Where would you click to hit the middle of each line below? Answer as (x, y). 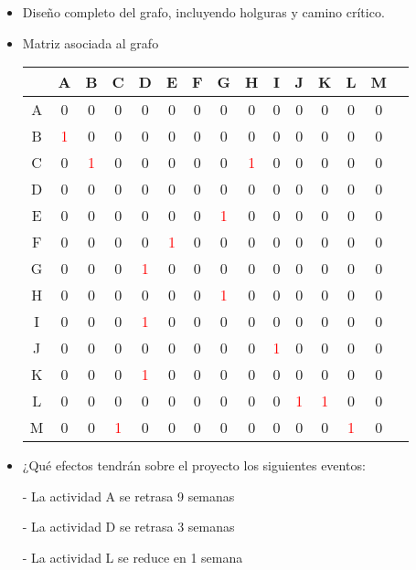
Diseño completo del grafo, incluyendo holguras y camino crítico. (203, 12)
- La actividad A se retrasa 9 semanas (128, 496)
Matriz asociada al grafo (91, 42)
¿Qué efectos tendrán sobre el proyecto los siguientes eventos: (194, 465)
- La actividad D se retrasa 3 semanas (128, 527)
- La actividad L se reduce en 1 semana (133, 557)
